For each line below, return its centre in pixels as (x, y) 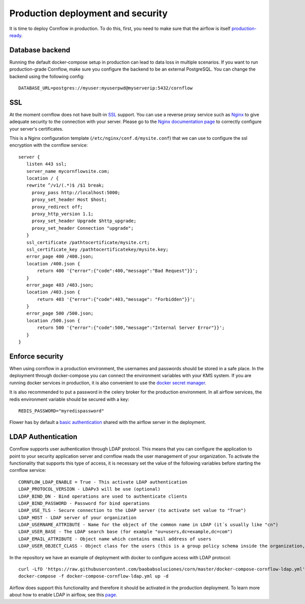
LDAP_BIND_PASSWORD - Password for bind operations (84, 503)
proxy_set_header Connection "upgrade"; (83, 228)
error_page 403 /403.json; (60, 285)
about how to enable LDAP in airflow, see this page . (63, 595)
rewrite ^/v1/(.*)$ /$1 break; (65, 185)
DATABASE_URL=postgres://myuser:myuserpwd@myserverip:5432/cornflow (105, 88)
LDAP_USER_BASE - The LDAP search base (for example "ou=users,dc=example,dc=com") (126, 532)
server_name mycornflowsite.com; (68, 171)
